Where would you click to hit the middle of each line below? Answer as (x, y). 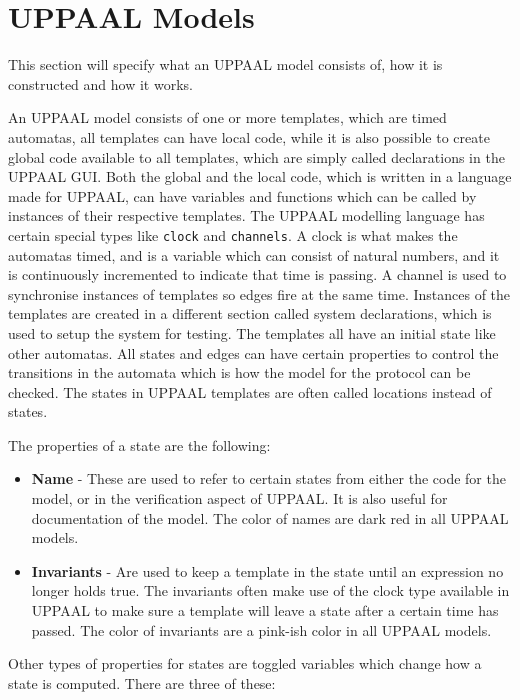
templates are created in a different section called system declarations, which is (250, 313)
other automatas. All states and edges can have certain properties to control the (253, 352)
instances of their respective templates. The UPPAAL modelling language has (246, 215)
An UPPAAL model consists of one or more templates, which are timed (227, 117)
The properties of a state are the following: (139, 444)
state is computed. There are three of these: (142, 682)
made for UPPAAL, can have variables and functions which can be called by (242, 195)
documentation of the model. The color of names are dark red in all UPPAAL (270, 517)
